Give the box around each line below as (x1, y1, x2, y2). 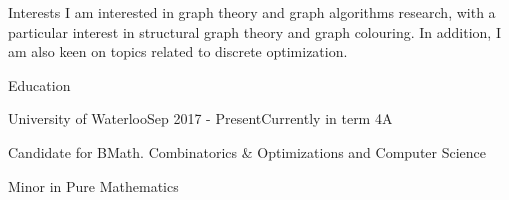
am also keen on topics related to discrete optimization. (8, 41, 348, 62)
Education (8, 74, 71, 95)
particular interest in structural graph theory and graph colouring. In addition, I (8, 21, 501, 42)
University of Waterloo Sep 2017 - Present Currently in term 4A (8, 108, 393, 129)
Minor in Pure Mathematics (8, 175, 179, 196)
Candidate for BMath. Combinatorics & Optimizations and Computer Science (8, 141, 487, 162)
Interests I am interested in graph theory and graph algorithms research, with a (8, 2, 496, 22)
